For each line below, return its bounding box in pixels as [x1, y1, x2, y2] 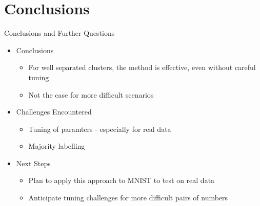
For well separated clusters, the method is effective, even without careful [28, 62, 256, 73]
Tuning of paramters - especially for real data [28, 123, 171, 134]
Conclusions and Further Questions [4, 28, 115, 38]
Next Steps [16, 157, 51, 168]
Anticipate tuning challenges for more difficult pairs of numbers [28, 192, 228, 203]
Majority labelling [28, 141, 85, 151]
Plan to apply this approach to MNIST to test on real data [28, 175, 215, 186]
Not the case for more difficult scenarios [28, 89, 154, 100]
